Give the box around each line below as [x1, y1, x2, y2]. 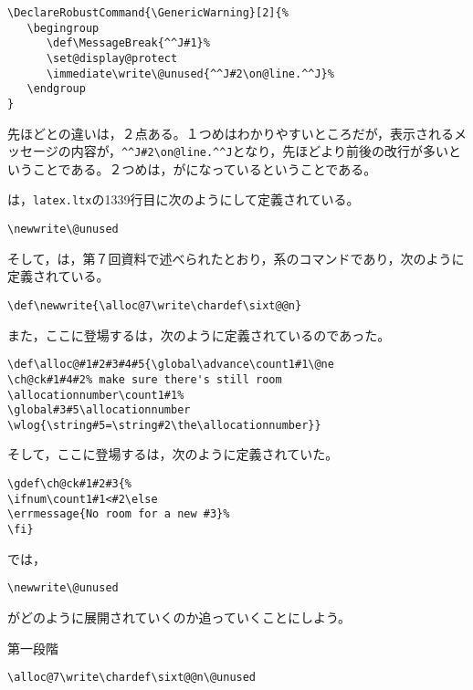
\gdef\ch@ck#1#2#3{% [7, 477, 132, 491]
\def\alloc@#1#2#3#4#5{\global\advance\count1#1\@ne [7, 358, 334, 371]
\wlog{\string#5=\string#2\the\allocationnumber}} [7, 418, 321, 432]
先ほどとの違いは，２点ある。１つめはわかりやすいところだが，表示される [7, 123, 455, 142]
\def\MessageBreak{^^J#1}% [46, 37, 210, 50]
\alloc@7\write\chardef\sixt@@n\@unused [7, 671, 257, 685]
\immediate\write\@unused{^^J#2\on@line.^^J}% [46, 67, 334, 80]
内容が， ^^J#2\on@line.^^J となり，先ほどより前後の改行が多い [70, 141, 448, 161]
